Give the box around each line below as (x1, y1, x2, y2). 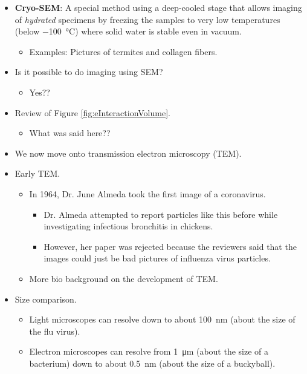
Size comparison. (15, 292, 77, 305)
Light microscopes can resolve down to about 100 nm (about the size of (29, 313, 296, 326)
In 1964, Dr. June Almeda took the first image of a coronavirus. (29, 187, 266, 200)
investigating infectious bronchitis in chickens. (44, 220, 213, 232)
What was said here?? (29, 126, 111, 139)
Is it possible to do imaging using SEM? (15, 65, 163, 78)
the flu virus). (29, 324, 80, 337)
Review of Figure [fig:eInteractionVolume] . (15, 106, 170, 119)
